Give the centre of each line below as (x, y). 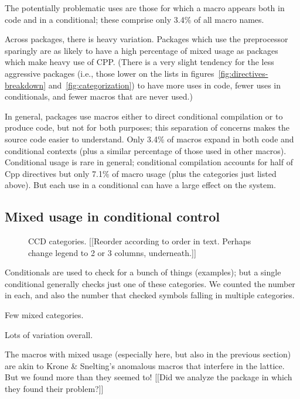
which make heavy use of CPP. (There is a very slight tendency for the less (139, 62)
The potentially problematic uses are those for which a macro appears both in (145, 8)
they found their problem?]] (54, 389)
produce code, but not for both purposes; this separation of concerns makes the (147, 127)
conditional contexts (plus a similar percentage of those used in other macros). (146, 150)
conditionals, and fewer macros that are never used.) (99, 96)
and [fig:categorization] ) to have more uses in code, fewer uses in (165, 85)
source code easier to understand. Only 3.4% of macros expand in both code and (149, 139)
